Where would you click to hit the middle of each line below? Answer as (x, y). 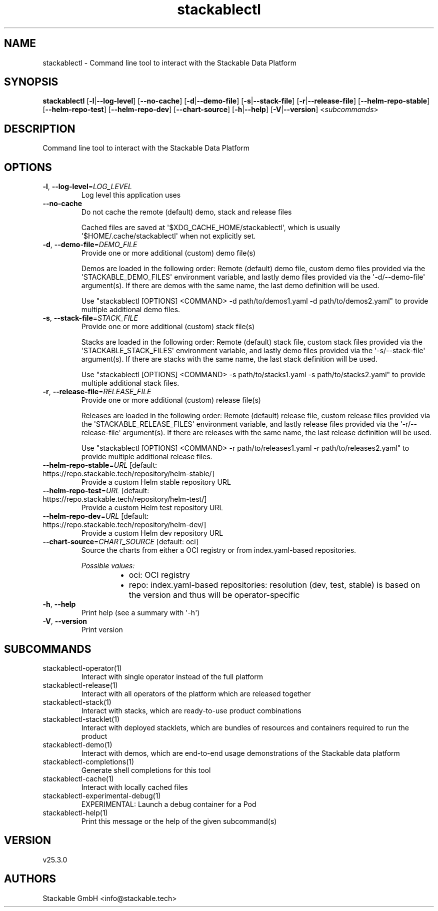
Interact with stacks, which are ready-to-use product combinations (191, 710)
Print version (102, 630)
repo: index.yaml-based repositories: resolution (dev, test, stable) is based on (274, 585)
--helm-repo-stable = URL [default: (100, 465)
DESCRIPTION (40, 129)
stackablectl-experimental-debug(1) (102, 795)
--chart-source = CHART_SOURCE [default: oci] (120, 542)
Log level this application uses (131, 195)
